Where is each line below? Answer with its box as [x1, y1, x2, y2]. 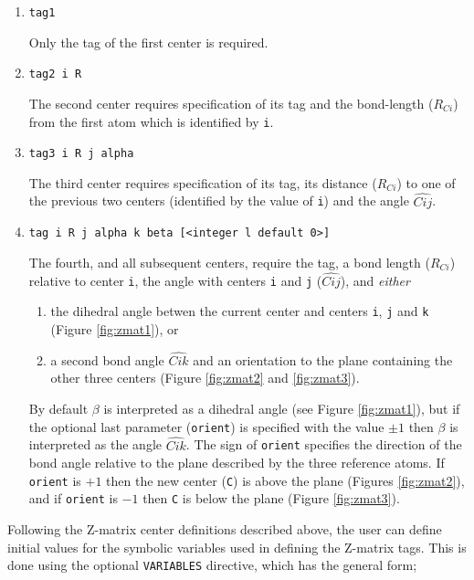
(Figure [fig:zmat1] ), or [50, 320, 179, 339]
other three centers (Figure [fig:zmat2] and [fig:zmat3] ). [50, 368, 360, 387]
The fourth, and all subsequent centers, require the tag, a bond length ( [28, 252, 430, 271]
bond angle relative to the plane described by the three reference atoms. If [28, 453, 445, 472]
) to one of [396, 173, 456, 192]
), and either [340, 270, 410, 290]
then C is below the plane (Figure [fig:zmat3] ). [142, 489, 400, 508]
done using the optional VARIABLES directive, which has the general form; [7, 555, 417, 575]
